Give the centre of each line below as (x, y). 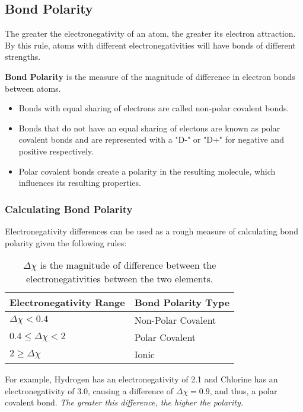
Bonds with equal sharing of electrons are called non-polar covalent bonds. (154, 108)
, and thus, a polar (243, 390)
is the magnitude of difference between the (128, 265)
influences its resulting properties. (80, 183)
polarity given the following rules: (66, 242)
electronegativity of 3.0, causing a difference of (89, 390)
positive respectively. (56, 151)
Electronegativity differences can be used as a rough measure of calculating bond (151, 231)
